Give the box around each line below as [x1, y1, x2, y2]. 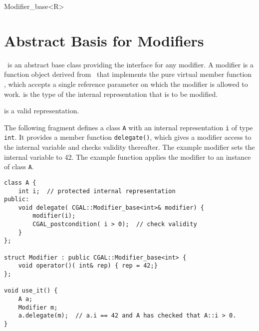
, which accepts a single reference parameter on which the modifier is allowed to [4, 78, 248, 89]
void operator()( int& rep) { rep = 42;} [18, 262, 158, 270]
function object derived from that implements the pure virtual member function [4, 69, 252, 79]
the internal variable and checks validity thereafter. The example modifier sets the [4, 142, 255, 152]
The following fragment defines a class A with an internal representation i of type [4, 122, 253, 132]
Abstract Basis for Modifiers [4, 30, 204, 50]
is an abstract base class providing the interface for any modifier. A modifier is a [7, 59, 254, 69]
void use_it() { [4, 287, 58, 295]
